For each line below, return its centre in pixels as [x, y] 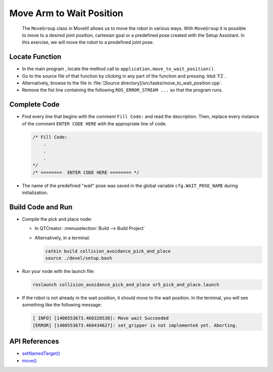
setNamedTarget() [41, 353]
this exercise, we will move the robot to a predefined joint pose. [88, 42]
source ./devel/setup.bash [79, 258]
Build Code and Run [41, 207]
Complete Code [35, 104]
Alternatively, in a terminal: [62, 238]
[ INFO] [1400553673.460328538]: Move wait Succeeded [101, 318]
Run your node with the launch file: [58, 271]
